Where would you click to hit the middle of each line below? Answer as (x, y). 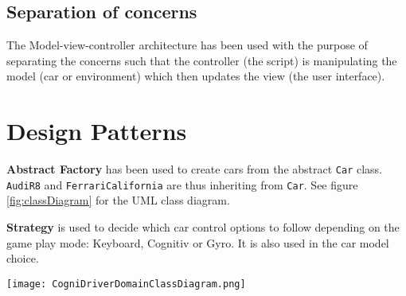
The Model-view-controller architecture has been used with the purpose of (187, 45)
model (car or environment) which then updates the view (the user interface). (196, 76)
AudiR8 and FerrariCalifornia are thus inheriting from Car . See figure (182, 184)
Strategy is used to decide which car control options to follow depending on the (203, 227)
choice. (23, 258)
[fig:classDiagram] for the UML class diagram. (118, 200)
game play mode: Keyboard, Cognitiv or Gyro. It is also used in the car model (198, 242)
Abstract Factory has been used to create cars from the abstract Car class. (195, 169)
